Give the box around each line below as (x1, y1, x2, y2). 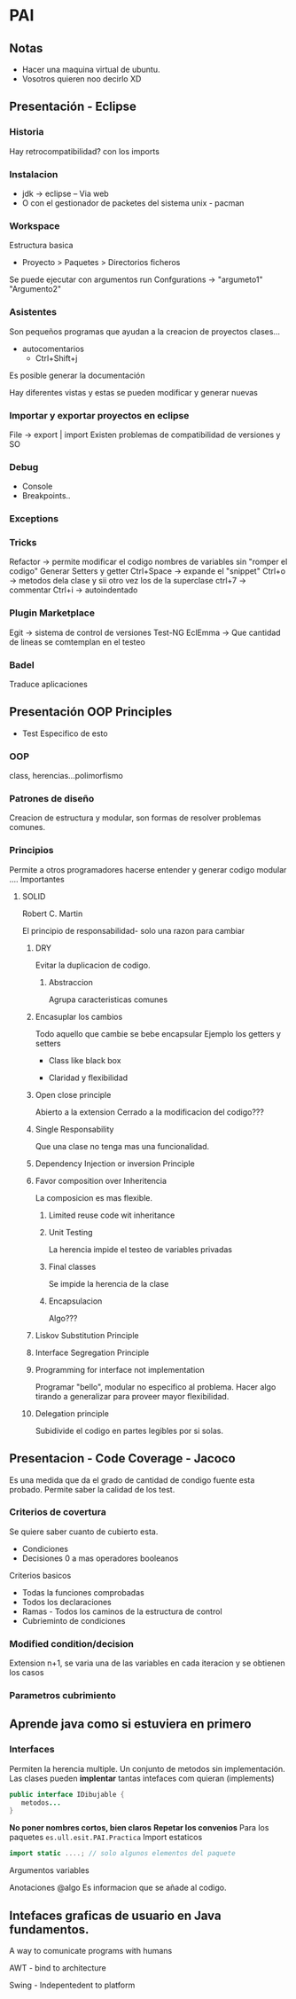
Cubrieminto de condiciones (21, 1615, 126, 1626)
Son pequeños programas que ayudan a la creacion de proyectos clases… (9, 325, 281, 337)
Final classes (48, 1261, 97, 1272)
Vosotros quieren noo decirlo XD (21, 74, 142, 84)
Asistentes (9, 306, 58, 318)
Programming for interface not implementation (35, 1364, 206, 1375)
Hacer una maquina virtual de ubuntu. (21, 64, 160, 74)
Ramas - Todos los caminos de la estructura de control (21, 1606, 223, 1617)
